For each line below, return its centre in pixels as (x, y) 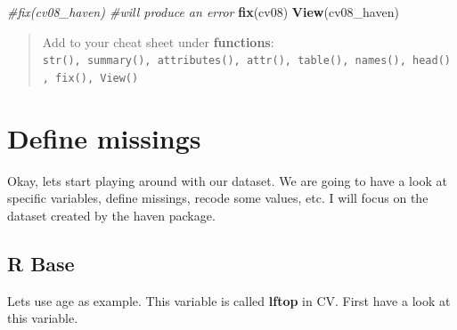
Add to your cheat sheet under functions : (158, 41)
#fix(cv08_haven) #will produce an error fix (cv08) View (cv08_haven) (203, 12)
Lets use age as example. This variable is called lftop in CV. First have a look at (229, 300)
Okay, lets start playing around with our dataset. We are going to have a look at (227, 180)
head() (432, 61)
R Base (41, 263)
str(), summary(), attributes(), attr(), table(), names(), (224, 61)
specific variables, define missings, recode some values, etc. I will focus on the (218, 198)
